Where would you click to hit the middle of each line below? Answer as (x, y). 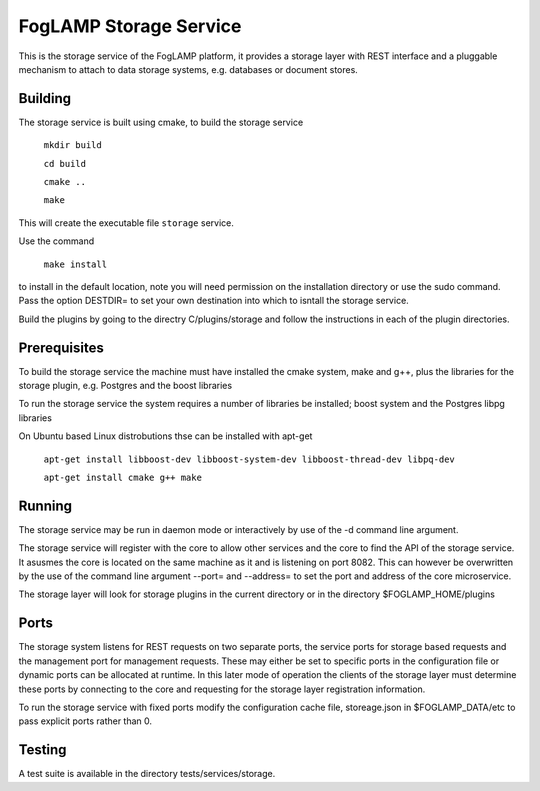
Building (45, 98)
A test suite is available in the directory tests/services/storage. (147, 774)
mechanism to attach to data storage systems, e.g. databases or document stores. (188, 69)
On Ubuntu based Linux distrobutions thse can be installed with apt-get (165, 436)
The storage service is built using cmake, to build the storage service (161, 122)
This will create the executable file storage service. (126, 222)
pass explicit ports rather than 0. (85, 721)
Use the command (56, 241)
